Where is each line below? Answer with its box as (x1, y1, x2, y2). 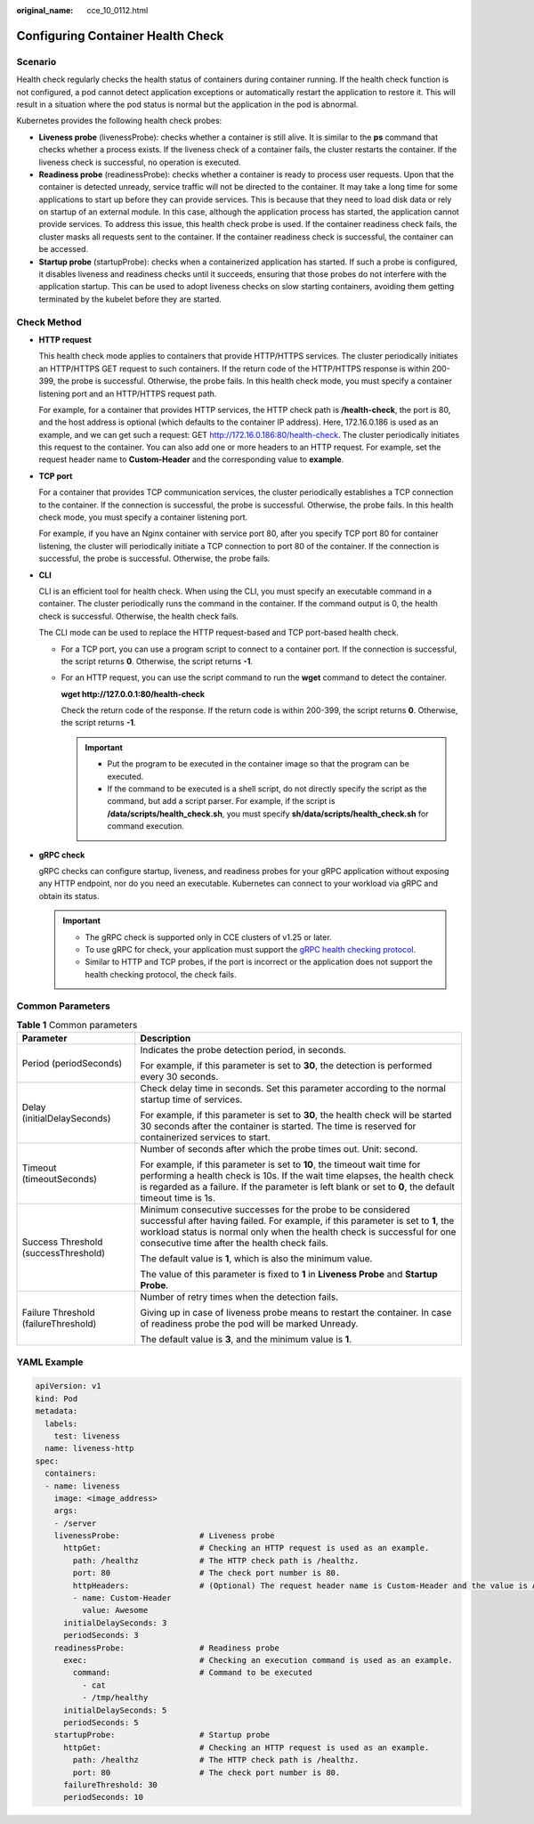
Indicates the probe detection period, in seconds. (140, 1044, 347, 1057)
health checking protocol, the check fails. (85, 969, 237, 979)
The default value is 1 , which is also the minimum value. (140, 1252, 373, 1265)
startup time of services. (140, 1093, 243, 1106)
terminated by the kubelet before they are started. (38, 294, 222, 304)
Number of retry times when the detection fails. (140, 1291, 339, 1303)
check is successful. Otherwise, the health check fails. (38, 611, 239, 621)
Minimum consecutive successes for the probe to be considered (140, 1204, 410, 1216)
